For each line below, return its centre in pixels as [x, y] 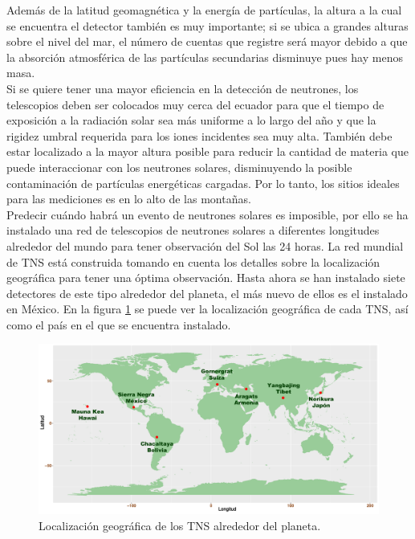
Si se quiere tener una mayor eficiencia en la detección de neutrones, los [183, 88]
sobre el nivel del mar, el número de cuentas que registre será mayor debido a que [207, 41]
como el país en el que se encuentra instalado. [119, 324]
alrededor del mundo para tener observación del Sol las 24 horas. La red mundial [205, 245]
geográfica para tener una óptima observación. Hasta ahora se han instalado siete [206, 278]
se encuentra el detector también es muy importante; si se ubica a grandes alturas [207, 25]
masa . [21, 73]
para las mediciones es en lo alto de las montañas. [129, 199]
